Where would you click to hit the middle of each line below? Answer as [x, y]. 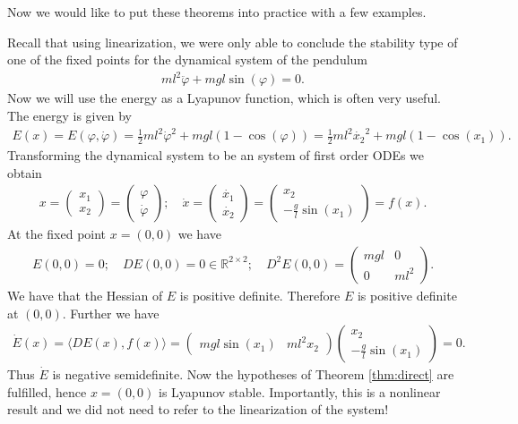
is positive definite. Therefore [260, 295]
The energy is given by [69, 115]
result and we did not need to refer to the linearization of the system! [198, 409]
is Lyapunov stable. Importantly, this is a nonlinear [300, 391]
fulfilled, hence [47, 391]
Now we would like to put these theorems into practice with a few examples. [217, 12]
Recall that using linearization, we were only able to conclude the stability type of [233, 42]
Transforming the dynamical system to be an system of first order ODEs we [216, 155]
